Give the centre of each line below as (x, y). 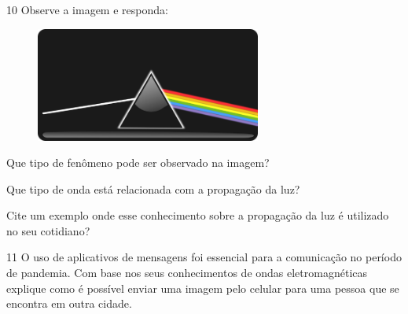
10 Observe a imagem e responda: (87, 9)
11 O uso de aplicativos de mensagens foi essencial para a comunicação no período (204, 257)
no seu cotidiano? (48, 230)
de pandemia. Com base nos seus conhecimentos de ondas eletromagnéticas (187, 273)
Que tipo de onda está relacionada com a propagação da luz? (153, 188)
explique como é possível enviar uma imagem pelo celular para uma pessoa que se (203, 288)
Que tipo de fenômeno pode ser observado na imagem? (138, 163)
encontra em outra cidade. (69, 303)
